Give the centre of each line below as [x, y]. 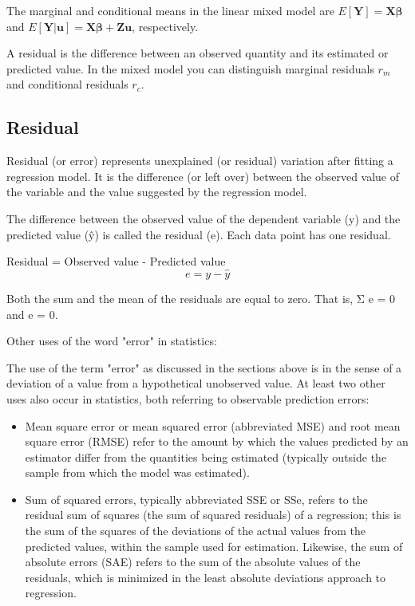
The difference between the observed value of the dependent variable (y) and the [204, 218]
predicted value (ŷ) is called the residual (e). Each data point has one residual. [199, 234]
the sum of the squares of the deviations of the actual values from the [196, 531]
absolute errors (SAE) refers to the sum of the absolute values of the [193, 562]
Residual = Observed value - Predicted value [116, 261]
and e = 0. [32, 314]
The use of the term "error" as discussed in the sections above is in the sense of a [204, 367]
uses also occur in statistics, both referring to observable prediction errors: [188, 398]
